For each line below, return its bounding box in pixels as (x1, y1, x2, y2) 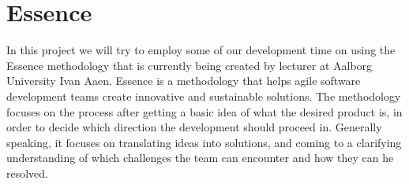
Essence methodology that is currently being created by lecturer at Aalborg (6, 57, 373, 73)
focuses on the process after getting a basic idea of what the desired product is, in (6, 103, 403, 120)
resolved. (6, 164, 49, 181)
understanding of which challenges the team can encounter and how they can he (6, 149, 394, 166)
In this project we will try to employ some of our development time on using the (6, 42, 396, 58)
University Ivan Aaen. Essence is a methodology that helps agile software (6, 72, 361, 89)
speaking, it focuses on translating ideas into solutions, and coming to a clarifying (6, 134, 402, 150)
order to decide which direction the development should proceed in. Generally (6, 119, 382, 135)
